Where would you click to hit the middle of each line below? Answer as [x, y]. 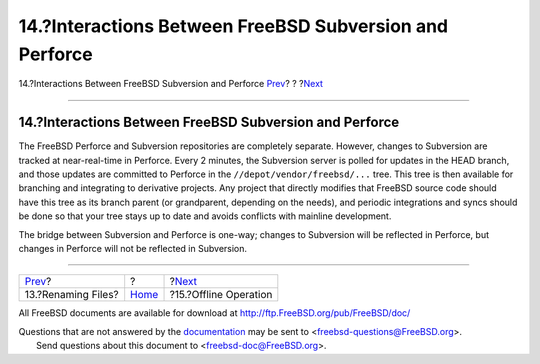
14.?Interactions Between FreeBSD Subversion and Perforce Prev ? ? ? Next [171, 84]
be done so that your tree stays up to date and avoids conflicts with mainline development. [205, 216]
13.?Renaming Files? [71, 295]
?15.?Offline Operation [221, 295]
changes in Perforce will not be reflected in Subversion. [133, 248]
